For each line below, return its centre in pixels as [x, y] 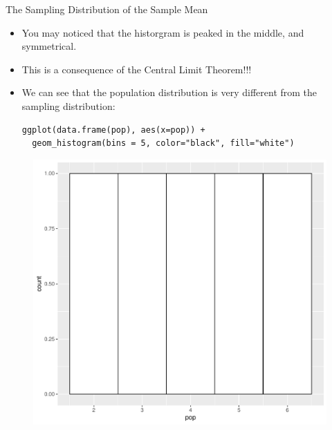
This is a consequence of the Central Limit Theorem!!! [137, 69]
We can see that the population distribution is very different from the [169, 92]
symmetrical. [49, 46]
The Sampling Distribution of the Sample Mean [107, 9]
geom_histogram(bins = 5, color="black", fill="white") [163, 143]
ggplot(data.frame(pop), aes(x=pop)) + [113, 130]
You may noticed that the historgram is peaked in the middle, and [163, 32]
